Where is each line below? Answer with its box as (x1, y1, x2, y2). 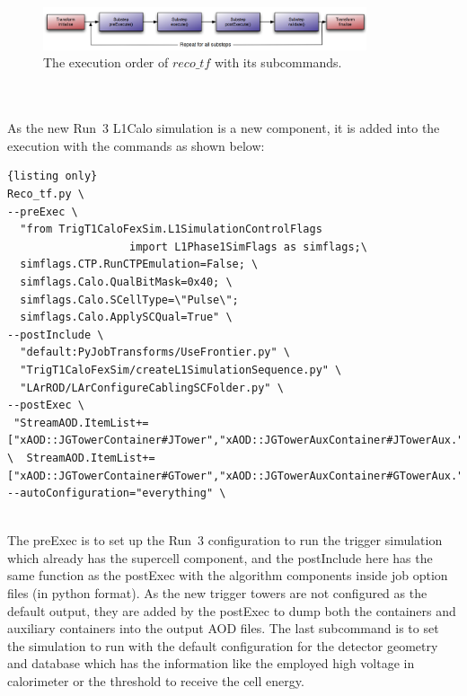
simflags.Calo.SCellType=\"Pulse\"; (20, 293, 239, 306)
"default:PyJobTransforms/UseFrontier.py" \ (20, 346, 290, 359)
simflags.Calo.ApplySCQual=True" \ (20, 311, 233, 324)
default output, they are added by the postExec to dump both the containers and (7, 601, 456, 620)
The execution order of (43, 53, 169, 72)
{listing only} (7, 170, 98, 183)
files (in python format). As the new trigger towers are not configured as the (7, 584, 427, 603)
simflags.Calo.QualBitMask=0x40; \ (20, 275, 233, 288)
